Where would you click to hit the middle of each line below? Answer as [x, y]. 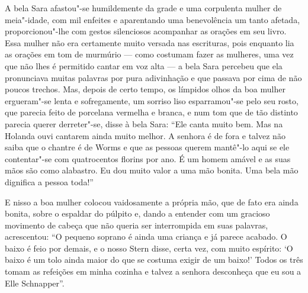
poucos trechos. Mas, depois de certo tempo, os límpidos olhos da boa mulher [145, 89]
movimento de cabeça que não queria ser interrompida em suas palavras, [137, 225]
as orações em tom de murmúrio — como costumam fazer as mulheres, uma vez [149, 54]
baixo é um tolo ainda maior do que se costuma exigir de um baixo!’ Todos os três [154, 260]
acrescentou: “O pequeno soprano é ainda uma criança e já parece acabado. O [146, 236]
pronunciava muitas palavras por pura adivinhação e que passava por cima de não [153, 77]
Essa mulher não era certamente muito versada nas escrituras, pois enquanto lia [150, 42]
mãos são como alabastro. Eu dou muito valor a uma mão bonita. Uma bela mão [152, 170]
